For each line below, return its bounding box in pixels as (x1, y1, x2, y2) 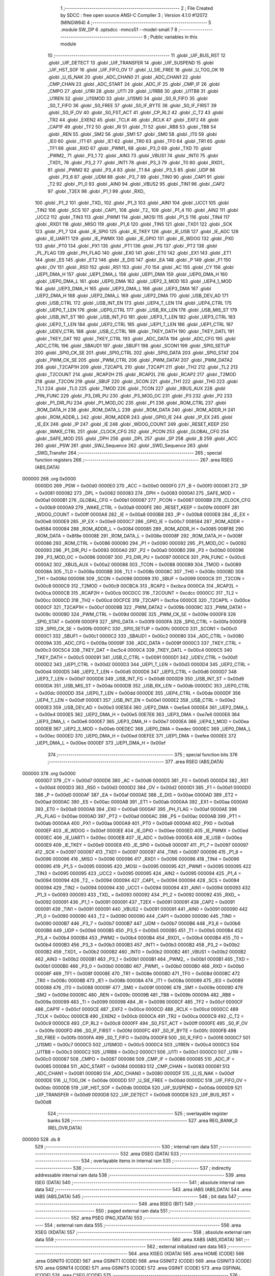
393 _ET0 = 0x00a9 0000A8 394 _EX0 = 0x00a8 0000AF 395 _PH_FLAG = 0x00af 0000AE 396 (35, 806, 237, 812)
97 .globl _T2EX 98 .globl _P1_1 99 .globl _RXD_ (47, 188, 146, 194)
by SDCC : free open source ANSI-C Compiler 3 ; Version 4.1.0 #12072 (60, 12, 208, 18)
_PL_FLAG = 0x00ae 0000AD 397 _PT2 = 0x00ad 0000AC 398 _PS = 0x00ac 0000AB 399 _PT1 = (35, 813, 241, 819)
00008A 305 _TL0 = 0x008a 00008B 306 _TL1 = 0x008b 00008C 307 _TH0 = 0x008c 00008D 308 (35, 569, 244, 575)
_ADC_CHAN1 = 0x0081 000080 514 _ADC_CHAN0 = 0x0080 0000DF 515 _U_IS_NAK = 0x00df (35, 1070, 235, 1076)
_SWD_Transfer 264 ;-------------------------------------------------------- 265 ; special (35, 450, 222, 456)
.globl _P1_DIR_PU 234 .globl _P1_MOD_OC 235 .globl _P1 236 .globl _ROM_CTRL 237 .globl (35, 400, 226, 406)
